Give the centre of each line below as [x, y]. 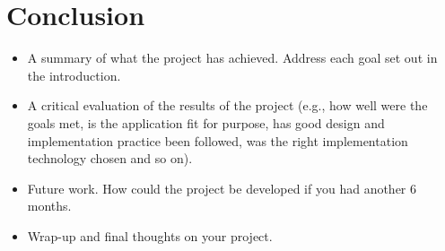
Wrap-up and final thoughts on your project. [150, 235]
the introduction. [74, 75]
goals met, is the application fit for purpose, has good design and [206, 122]
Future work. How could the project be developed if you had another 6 [222, 188]
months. [49, 206]
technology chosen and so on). [110, 158]
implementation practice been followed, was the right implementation [218, 140]
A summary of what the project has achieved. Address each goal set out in [232, 58]
